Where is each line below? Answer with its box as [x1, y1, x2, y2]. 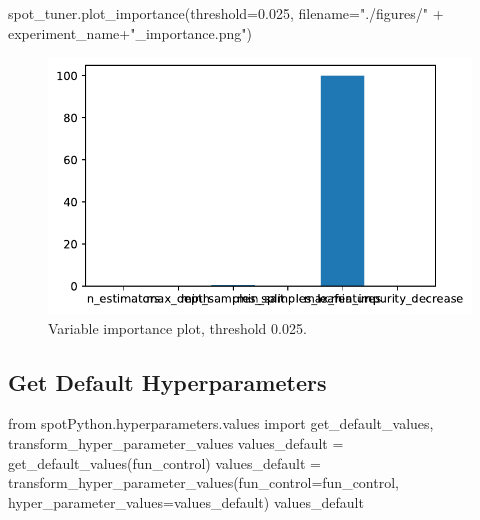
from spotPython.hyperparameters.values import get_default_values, [8, 413, 434, 434]
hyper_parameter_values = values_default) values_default [8, 491, 364, 512]
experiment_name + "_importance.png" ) [8, 22, 252, 43]
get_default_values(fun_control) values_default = [8, 452, 321, 473]
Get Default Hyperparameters [8, 366, 327, 397]
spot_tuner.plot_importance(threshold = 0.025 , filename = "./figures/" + [8, 3, 444, 23]
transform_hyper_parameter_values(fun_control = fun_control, [8, 472, 399, 493]
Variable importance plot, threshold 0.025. [48, 317, 307, 338]
